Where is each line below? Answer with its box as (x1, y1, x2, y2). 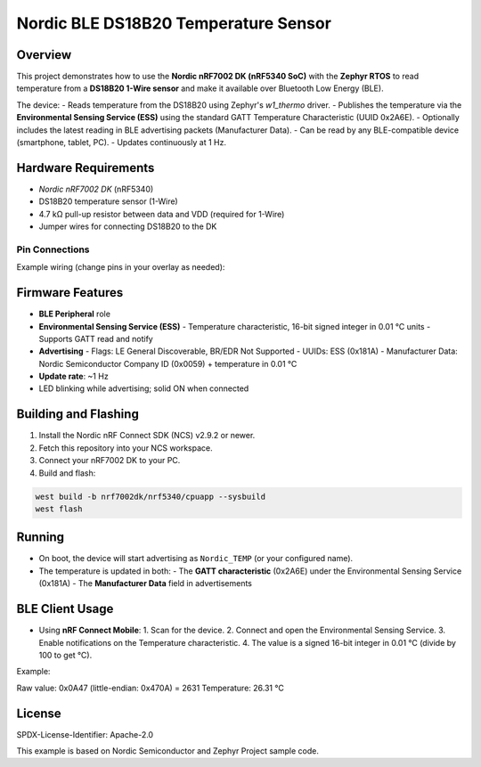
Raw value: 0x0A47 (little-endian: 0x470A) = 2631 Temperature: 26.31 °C (16, 682, 284, 693)
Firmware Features (16, 285, 124, 300)
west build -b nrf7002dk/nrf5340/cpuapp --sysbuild (35, 491, 266, 502)
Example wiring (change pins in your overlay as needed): (16, 262, 225, 273)
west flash (35, 503, 83, 514)
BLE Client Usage (16, 601, 114, 616)
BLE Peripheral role (38, 308, 111, 320)
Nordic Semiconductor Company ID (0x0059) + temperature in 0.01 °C (38, 358, 298, 369)
